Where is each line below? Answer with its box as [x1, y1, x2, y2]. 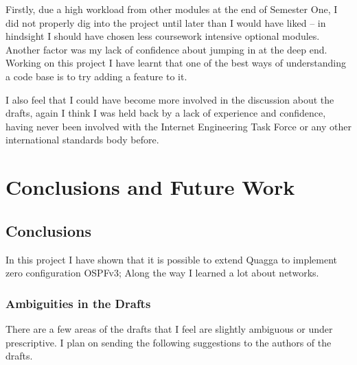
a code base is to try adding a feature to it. [5, 69, 187, 83]
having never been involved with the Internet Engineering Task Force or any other [5, 119, 352, 133]
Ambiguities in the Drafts [5, 294, 151, 311]
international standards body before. [5, 132, 159, 147]
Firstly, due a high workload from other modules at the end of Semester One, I [5, 2, 338, 16]
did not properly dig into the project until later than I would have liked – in [5, 15, 326, 30]
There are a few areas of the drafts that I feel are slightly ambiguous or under [5, 321, 333, 335]
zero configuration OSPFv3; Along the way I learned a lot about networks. [5, 266, 319, 280]
